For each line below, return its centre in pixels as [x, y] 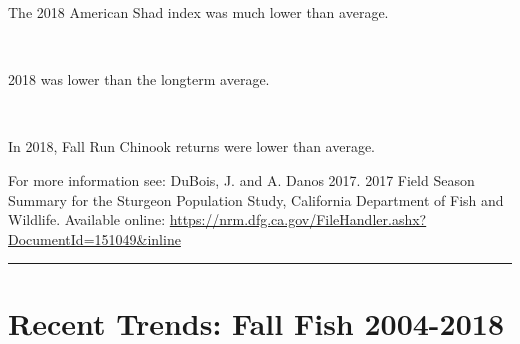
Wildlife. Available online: [87, 219]
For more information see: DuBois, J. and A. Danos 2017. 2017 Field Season [241, 179]
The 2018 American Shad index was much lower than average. [198, 12]
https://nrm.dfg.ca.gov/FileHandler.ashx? [298, 219]
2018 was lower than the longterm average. [139, 79]
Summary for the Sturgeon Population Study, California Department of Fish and [256, 199]
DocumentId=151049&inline [94, 238]
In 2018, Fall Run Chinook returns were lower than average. [191, 146]
